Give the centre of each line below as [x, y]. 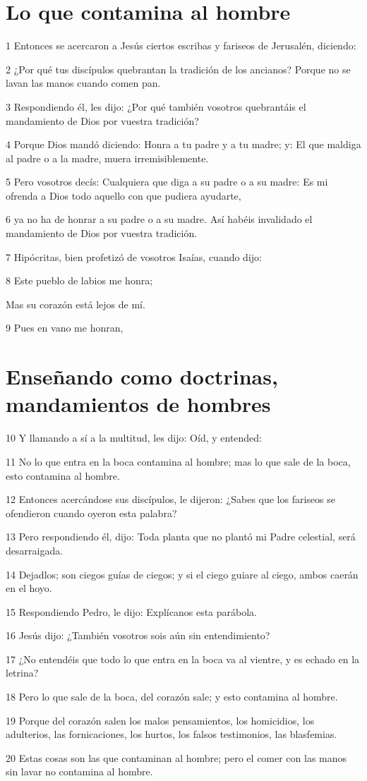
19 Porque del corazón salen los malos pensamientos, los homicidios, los [160, 720]
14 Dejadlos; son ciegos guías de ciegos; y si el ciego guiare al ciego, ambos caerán [182, 574]
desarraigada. [35, 550]
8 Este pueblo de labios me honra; [79, 280]
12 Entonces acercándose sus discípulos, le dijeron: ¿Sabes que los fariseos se [170, 499]
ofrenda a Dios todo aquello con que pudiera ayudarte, [124, 195]
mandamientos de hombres [138, 404]
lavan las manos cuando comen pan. [83, 83]
